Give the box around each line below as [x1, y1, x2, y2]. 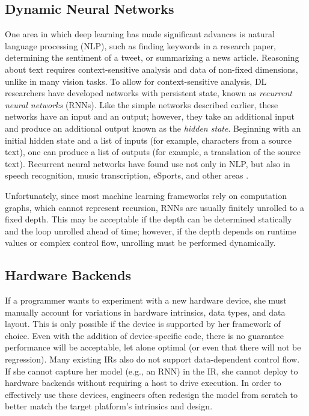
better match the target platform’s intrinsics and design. [5, 400, 213, 412]
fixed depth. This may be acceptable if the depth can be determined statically [5, 213, 292, 225]
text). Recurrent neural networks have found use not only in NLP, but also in [5, 157, 290, 170]
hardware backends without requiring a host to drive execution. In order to [5, 376, 281, 389]
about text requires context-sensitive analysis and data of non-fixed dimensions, [5, 63, 298, 75]
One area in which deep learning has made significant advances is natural [5, 28, 275, 40]
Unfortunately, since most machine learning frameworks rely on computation [5, 189, 287, 201]
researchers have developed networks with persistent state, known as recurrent [5, 87, 292, 99]
